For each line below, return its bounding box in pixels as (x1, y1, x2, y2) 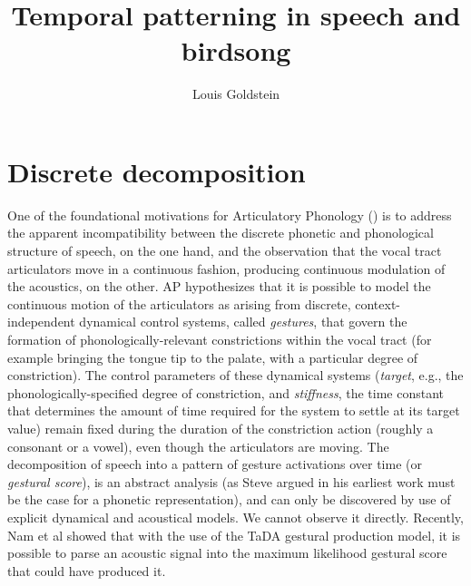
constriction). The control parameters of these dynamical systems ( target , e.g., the (7, 366, 464, 385)
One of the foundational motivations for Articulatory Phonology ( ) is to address (7, 205, 452, 224)
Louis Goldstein (191, 84, 280, 103)
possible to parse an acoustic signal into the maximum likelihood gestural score (7, 543, 447, 562)
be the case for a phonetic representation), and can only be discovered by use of (7, 490, 451, 509)
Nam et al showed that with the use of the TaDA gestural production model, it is (7, 525, 461, 544)
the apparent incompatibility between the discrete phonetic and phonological (7, 223, 434, 242)
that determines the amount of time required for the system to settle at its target (7, 401, 460, 420)
